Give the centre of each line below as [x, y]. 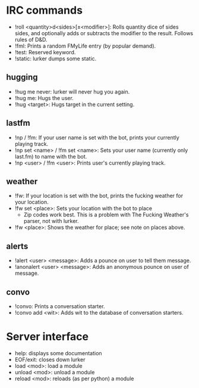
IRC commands [45, 10]
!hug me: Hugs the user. [44, 98]
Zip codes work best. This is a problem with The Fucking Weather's [106, 215]
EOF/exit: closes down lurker [50, 359]
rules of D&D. [31, 39]
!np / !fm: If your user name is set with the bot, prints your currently [97, 137]
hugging [22, 77]
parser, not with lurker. [51, 221]
